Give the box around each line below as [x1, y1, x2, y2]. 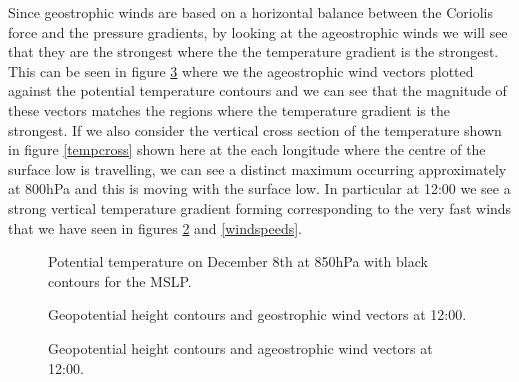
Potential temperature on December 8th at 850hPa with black [48, 251, 428, 272]
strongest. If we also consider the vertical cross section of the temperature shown [8, 119, 502, 140]
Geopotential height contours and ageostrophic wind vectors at [48, 337, 433, 358]
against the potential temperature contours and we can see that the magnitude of [8, 80, 507, 101]
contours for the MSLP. [48, 270, 192, 291]
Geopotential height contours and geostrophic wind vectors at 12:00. [48, 304, 467, 325]
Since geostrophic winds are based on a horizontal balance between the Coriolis [8, 2, 493, 22]
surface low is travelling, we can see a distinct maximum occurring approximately [8, 158, 507, 179]
